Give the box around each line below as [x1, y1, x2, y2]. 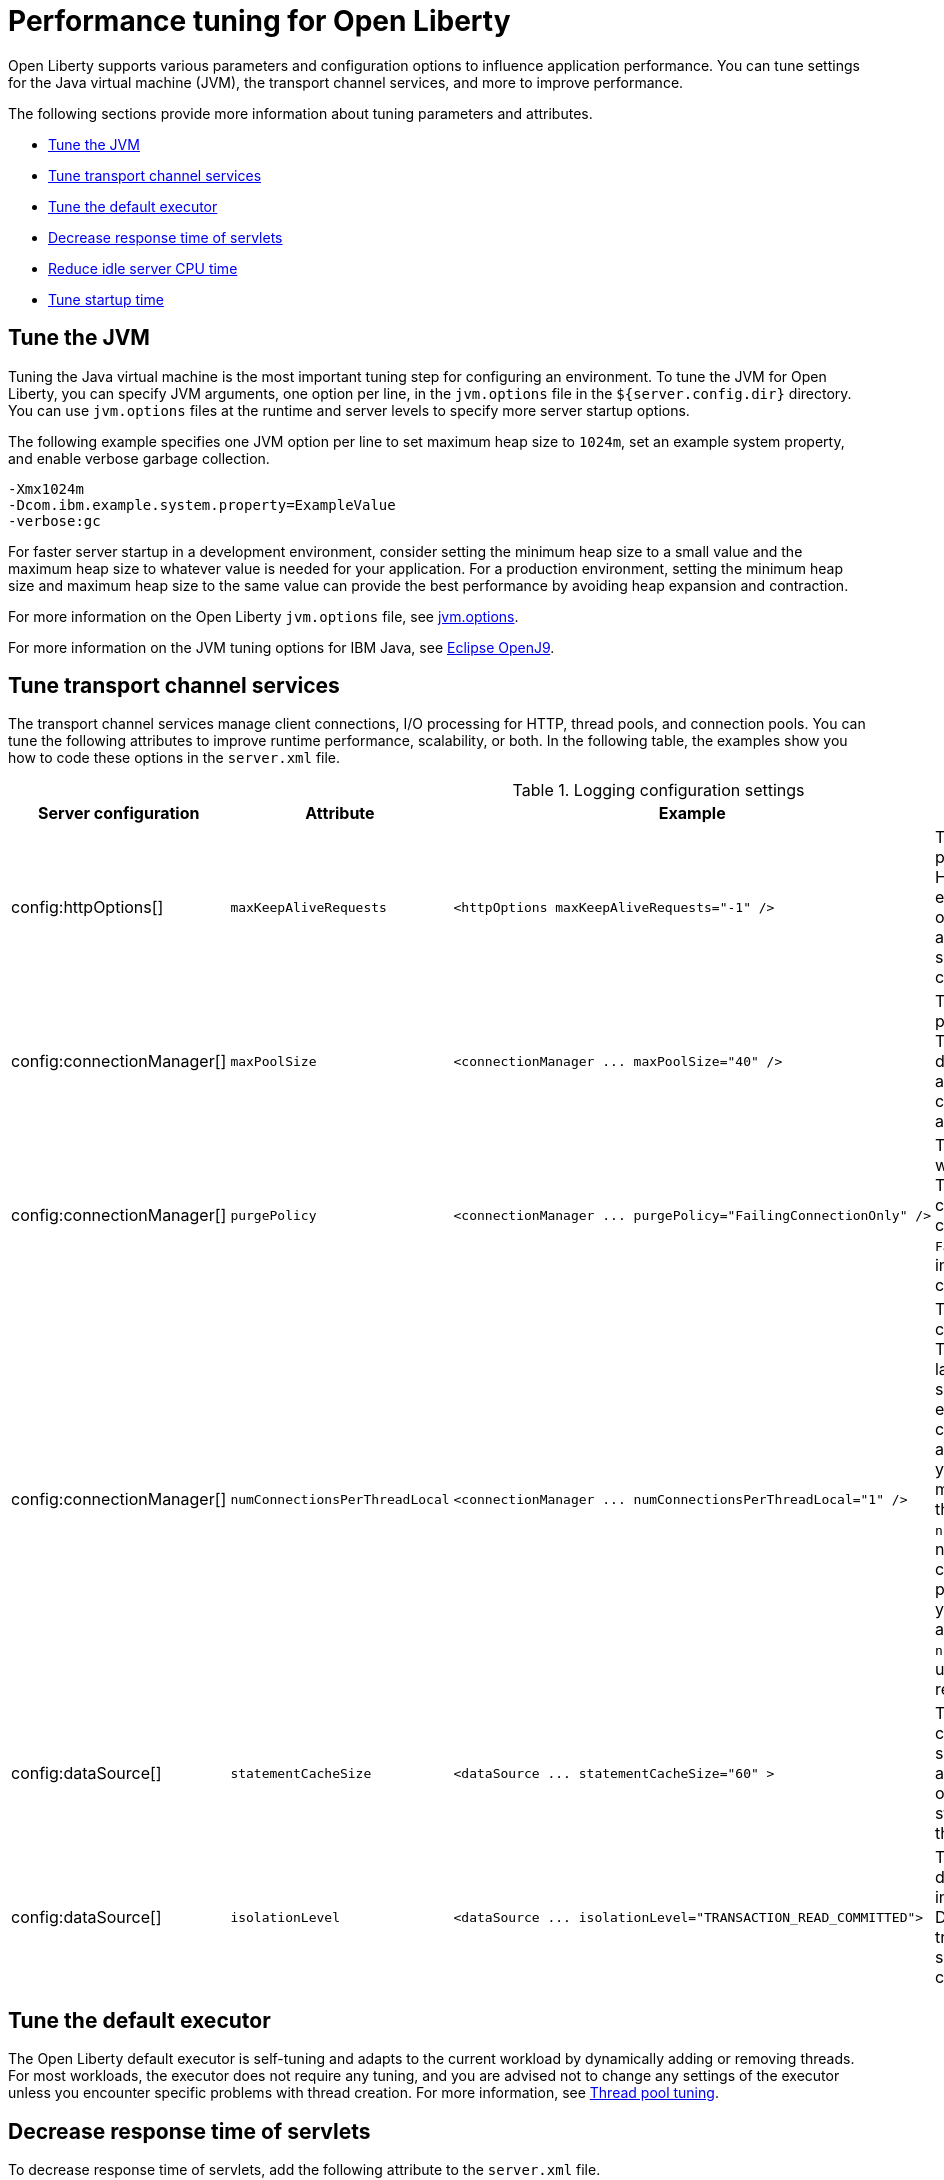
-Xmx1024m [8, 480, 84, 497]
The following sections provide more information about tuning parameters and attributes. [8, 104, 593, 122]
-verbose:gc [8, 512, 101, 529]
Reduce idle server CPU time [48, 259, 238, 277]
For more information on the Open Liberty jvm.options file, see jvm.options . [8, 607, 519, 625]
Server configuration [37, 803, 200, 824]
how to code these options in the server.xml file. [8, 749, 341, 767]
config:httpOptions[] [11, 897, 164, 918]
